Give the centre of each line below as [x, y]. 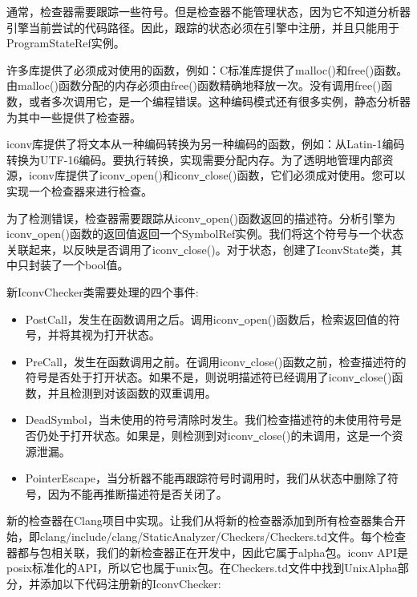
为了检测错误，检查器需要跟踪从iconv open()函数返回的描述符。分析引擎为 [201, 218]
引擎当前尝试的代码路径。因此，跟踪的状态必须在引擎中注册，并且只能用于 [203, 27]
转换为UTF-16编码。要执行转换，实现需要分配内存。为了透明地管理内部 [194, 159]
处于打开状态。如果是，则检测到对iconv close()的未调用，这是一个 [220, 436]
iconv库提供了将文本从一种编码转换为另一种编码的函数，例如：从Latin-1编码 [206, 144]
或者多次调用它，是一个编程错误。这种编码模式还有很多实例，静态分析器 [219, 101]
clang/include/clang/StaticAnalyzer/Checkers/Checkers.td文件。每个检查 [223, 536]
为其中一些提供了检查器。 [74, 117]
